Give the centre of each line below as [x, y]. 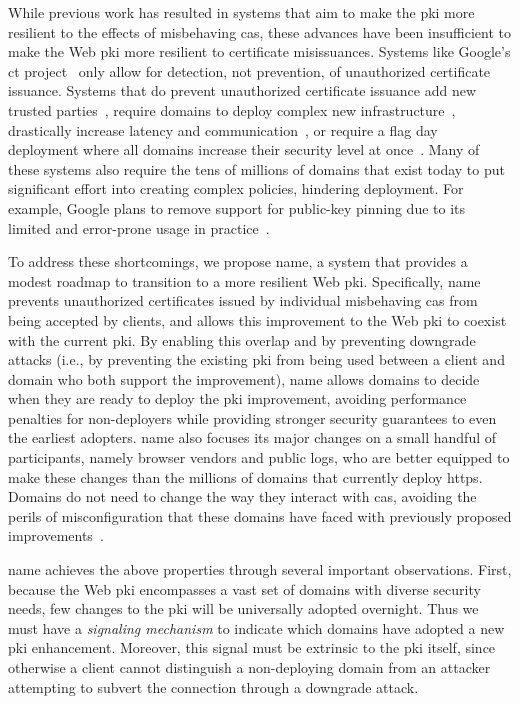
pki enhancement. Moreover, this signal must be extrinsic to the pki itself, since [252, 647]
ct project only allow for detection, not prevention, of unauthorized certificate [249, 70]
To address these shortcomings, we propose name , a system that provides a [238, 261]
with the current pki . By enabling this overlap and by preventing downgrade [242, 339]
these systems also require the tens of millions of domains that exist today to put [256, 168]
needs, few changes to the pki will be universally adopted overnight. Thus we [243, 608]
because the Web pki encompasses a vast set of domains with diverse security [244, 588]
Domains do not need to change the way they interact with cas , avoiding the [242, 496]
